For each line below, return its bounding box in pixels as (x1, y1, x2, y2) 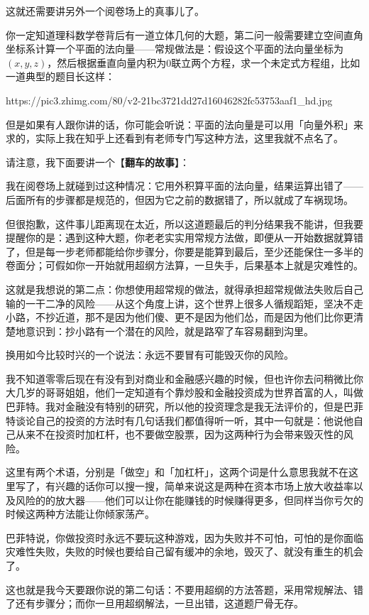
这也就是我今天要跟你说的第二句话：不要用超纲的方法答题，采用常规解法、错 (6, 582, 363, 597)
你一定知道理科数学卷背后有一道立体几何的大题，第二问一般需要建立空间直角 (6, 27, 363, 42)
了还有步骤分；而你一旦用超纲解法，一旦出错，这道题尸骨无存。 (6, 596, 304, 611)
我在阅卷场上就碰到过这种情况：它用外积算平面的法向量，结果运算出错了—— (6, 178, 363, 193)
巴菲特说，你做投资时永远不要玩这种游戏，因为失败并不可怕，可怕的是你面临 (6, 530, 363, 545)
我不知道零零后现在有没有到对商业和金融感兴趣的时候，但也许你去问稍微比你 (6, 371, 363, 386)
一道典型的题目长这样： (6, 69, 115, 84)
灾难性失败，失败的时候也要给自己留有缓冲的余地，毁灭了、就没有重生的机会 (6, 544, 363, 559)
